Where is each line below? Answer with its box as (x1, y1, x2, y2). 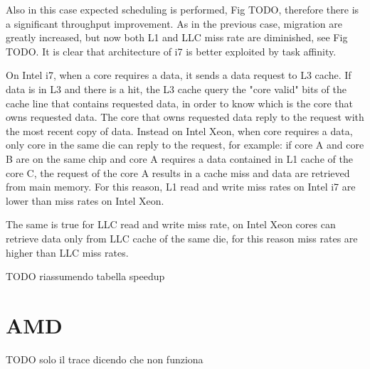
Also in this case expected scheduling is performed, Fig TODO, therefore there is (6, 2, 359, 16)
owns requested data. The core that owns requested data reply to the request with (6, 109, 364, 124)
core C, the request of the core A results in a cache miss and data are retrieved (6, 165, 350, 180)
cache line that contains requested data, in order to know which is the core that (6, 95, 354, 110)
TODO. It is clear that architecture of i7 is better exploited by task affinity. (6, 43, 337, 58)
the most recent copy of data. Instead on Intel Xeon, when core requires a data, (6, 123, 353, 138)
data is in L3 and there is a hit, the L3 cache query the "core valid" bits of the (6, 81, 347, 96)
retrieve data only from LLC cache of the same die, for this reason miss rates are (6, 230, 358, 245)
